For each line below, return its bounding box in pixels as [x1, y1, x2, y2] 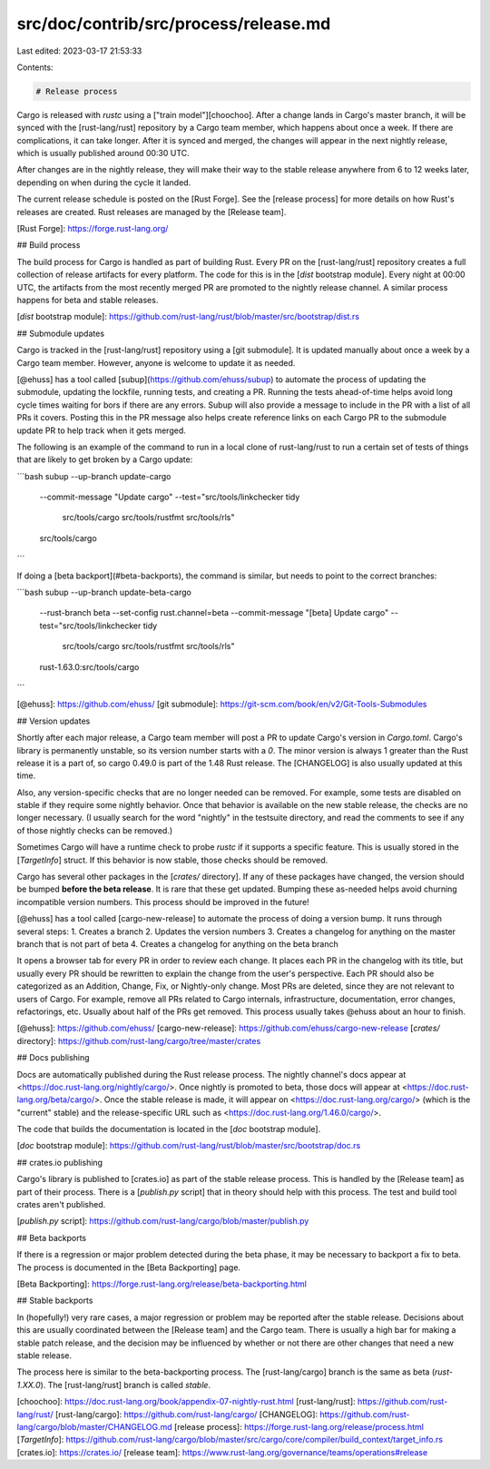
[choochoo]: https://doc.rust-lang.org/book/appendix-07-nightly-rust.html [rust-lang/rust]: [16, 1396, 356, 1407]
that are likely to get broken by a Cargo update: [16, 454, 193, 465]
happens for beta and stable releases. [16, 294, 159, 305]
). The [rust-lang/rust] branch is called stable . [40, 1379, 211, 1390]
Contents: [16, 62, 54, 73]
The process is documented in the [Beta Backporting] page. [16, 1262, 240, 1273]
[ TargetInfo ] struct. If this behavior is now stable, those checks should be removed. [16, 854, 328, 865]
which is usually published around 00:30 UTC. [16, 148, 190, 159]
